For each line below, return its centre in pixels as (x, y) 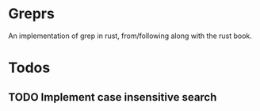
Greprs (32, 14)
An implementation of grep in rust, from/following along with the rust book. (130, 36)
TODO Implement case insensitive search (113, 97)
